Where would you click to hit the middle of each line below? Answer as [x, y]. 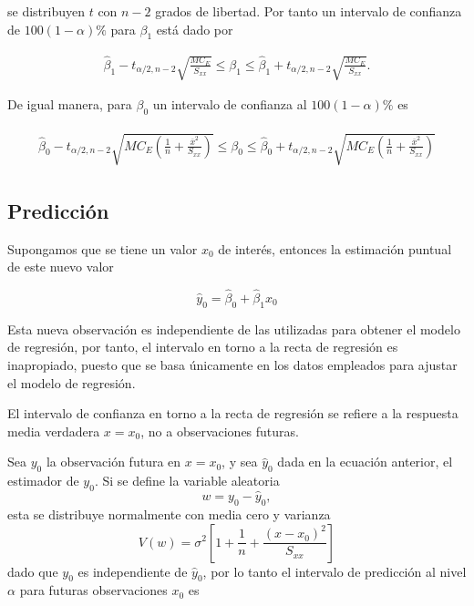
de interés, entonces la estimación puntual [335, 248]
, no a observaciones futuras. [220, 431]
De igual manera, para [70, 103]
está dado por [195, 29]
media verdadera [54, 431]
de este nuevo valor [61, 267]
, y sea [240, 462]
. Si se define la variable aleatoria [187, 481]
